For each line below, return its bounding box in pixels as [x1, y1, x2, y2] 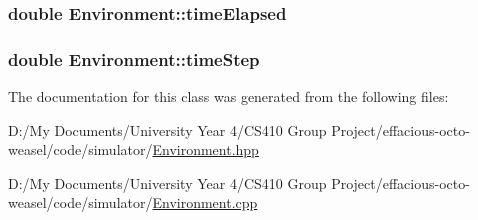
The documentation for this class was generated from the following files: [8, 86, 449, 107]
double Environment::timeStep [8, 46, 260, 71]
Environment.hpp [152, 139, 259, 160]
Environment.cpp [152, 192, 258, 213]
